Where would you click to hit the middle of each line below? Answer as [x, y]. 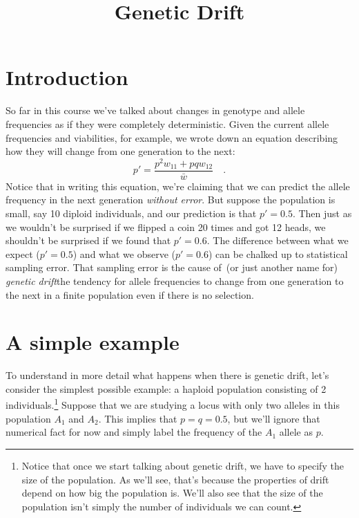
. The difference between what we [278, 240]
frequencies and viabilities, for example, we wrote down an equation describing [172, 137]
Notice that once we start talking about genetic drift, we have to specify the [183, 465]
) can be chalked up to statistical [278, 253]
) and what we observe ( [124, 253]
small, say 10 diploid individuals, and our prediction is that [131, 213]
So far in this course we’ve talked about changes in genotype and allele [155, 110]
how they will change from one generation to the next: [120, 151]
